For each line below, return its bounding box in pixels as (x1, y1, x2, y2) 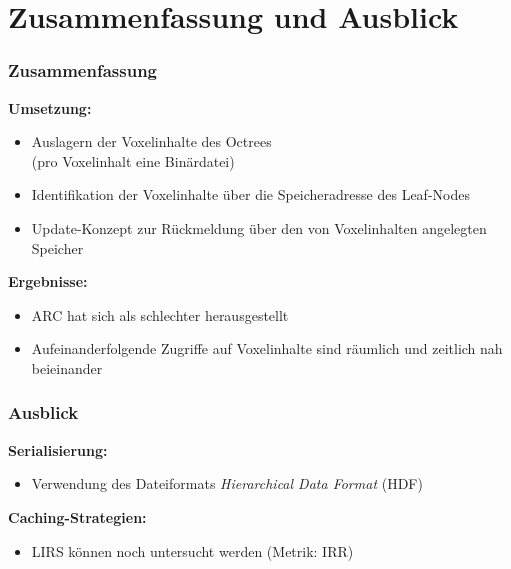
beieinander (31, 357, 103, 378)
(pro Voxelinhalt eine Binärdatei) (31, 150, 235, 171)
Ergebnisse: (8, 271, 88, 292)
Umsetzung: (8, 97, 92, 118)
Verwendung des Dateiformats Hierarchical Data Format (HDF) (31, 473, 423, 494)
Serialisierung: (8, 439, 108, 460)
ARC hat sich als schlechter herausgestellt (31, 304, 289, 325)
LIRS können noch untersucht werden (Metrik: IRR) (31, 540, 354, 561)
